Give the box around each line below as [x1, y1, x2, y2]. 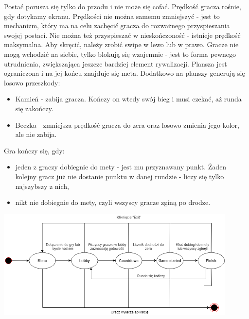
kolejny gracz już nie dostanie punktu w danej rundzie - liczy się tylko [15, 171, 224, 181]
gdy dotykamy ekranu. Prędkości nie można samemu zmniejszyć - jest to [4, 11, 220, 21]
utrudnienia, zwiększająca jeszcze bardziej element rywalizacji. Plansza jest [4, 58, 227, 68]
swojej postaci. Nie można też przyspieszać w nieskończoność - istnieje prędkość [4, 30, 241, 40]
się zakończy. [15, 103, 53, 113]
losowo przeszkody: [4, 77, 60, 87]
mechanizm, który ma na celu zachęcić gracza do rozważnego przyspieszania [4, 20, 230, 31]
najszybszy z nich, [15, 181, 70, 191]
